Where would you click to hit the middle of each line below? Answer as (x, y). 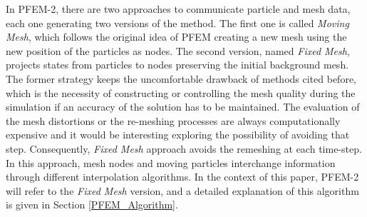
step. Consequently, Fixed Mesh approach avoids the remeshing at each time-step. (184, 148)
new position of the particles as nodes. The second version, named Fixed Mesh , (178, 50)
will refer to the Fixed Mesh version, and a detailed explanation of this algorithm (182, 190)
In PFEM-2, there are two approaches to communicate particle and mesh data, (178, 9)
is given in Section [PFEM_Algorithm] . (92, 205)
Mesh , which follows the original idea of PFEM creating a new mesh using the (176, 37)
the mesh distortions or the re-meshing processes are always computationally (173, 120)
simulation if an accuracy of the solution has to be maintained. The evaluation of (183, 107)
